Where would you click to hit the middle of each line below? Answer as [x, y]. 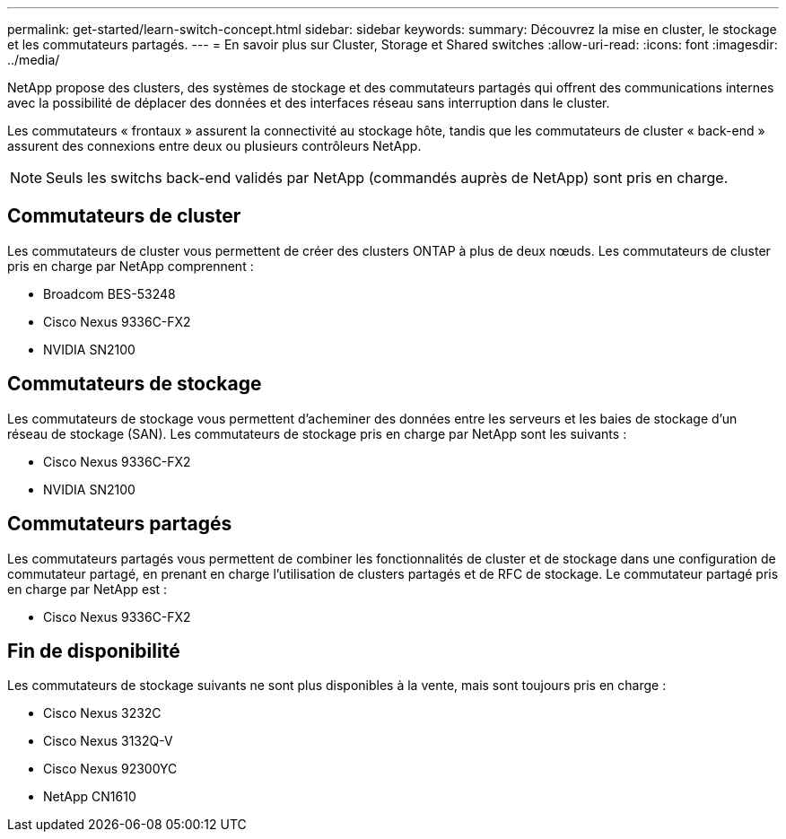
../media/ [34, 60]
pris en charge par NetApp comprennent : [131, 266]
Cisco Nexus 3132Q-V [108, 741]
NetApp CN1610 [90, 797]
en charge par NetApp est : [87, 589]
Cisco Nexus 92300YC [110, 769]
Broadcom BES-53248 [109, 293]
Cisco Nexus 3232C [102, 713]
